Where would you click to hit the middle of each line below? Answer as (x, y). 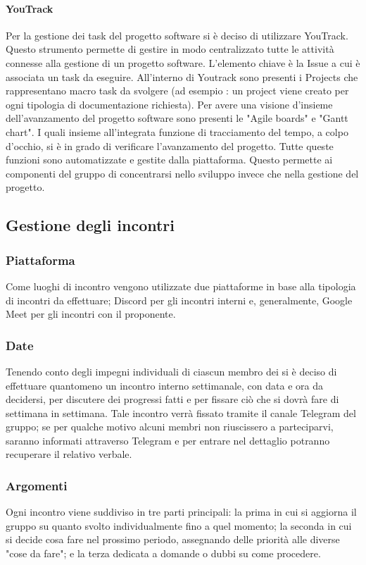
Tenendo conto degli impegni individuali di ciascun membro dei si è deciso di (171, 371)
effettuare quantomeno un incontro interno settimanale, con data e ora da (164, 385)
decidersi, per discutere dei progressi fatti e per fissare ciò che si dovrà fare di (172, 399)
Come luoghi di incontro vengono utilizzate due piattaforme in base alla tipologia (181, 286)
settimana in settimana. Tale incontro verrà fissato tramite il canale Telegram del (181, 412)
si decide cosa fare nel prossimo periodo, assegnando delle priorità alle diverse (173, 539)
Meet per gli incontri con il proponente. (91, 314)
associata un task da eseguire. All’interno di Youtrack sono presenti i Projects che (182, 76)
